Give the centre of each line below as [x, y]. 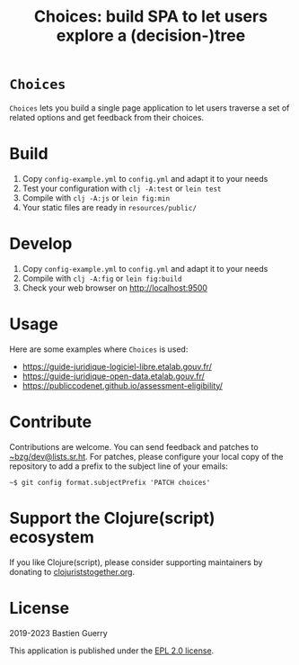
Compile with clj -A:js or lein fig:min [96, 198]
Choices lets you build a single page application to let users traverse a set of [149, 108]
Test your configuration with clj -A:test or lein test [122, 188]
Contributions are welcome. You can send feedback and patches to [134, 446]
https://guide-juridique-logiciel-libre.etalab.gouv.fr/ [117, 366]
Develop [41, 244]
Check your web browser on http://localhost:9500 [115, 288]
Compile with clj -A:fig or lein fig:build [102, 278]
